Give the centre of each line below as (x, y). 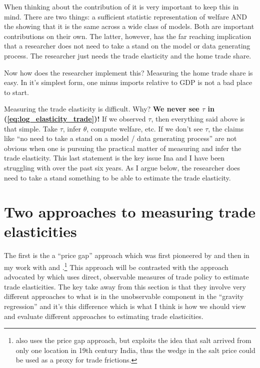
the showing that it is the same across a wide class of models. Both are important (129, 26)
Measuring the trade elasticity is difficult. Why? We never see (102, 109)
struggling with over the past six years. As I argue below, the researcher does (122, 167)
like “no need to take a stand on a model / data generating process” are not (120, 138)
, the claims (226, 128)
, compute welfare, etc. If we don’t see (145, 128)
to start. (16, 92)
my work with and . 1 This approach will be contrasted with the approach (116, 266)
